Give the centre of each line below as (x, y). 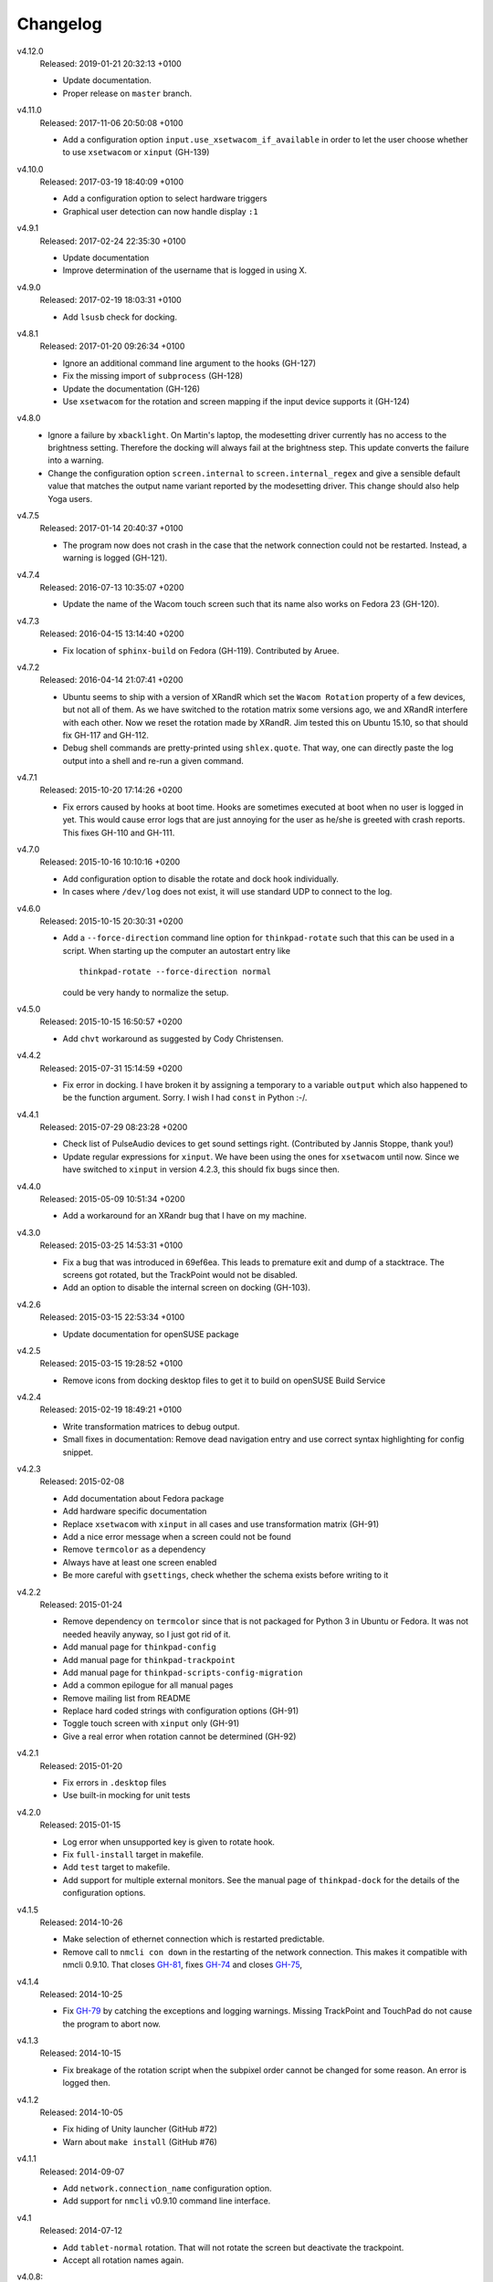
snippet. (78, 1452)
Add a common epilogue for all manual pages (148, 1685)
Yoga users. (70, 498)
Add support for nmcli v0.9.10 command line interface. (167, 2201)
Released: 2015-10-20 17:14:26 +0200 (111, 790)
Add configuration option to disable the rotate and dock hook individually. (201, 879)
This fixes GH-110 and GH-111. (119, 832)
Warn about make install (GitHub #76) (140, 2141)
